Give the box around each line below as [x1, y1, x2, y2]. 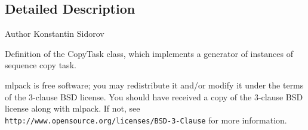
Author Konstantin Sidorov [5, 27, 104, 40]
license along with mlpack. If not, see [5, 102, 140, 115]
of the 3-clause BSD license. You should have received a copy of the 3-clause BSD [5, 90, 303, 103]
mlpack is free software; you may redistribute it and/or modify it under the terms [5, 78, 304, 91]
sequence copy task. [5, 59, 76, 71]
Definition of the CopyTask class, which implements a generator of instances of [5, 47, 293, 59]
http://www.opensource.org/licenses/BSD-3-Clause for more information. [5, 113, 287, 126]
